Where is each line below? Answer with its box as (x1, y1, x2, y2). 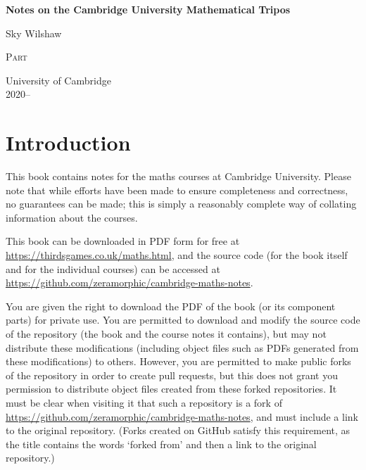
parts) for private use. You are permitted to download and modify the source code (6, 312, 360, 327)
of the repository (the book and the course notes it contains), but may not (6, 326, 327, 341)
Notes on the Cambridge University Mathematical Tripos (6, 2, 291, 16)
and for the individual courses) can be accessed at (6, 261, 220, 276)
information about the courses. (6, 210, 138, 224)
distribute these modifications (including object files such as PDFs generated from (6, 340, 359, 355)
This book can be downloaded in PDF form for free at (6, 234, 240, 248)
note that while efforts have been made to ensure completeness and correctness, (6, 182, 348, 197)
